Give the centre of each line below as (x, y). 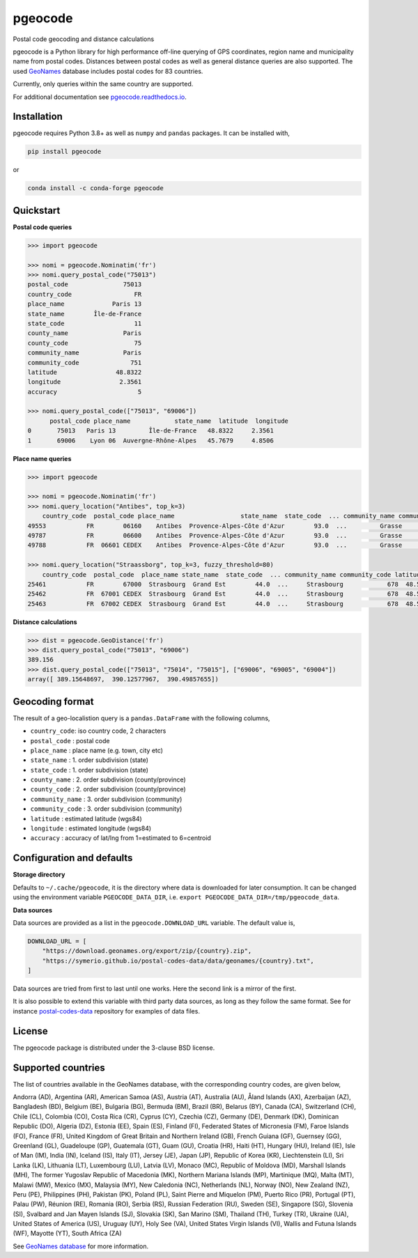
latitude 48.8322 (85, 372)
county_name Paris (85, 333)
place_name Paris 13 (85, 304)
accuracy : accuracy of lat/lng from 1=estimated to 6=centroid (121, 838)
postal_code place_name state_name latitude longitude (169, 421)
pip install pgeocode (64, 152)
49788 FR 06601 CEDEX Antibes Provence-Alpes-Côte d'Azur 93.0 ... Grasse (215, 545)
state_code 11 (85, 323)
